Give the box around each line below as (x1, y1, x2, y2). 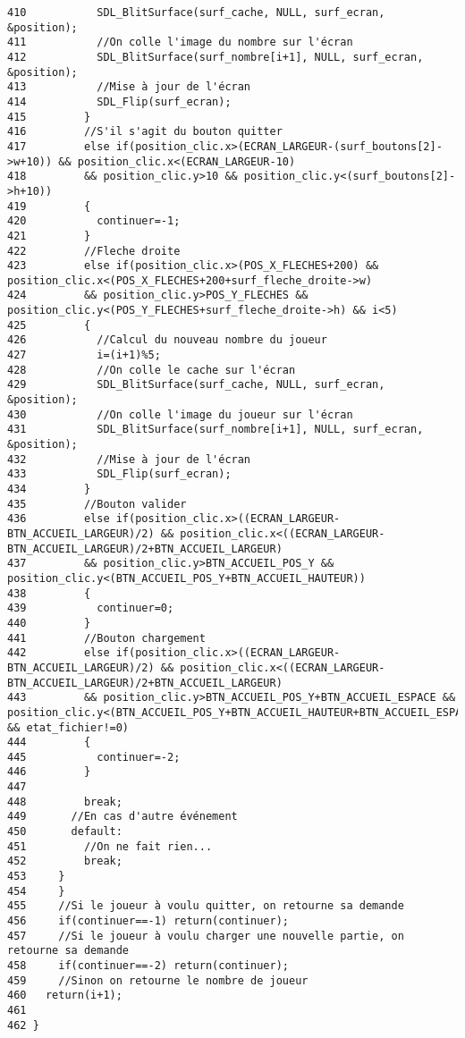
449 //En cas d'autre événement (7, 810, 238, 823)
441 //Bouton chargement (7, 631, 206, 645)
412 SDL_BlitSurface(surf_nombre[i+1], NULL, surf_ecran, (7, 50, 424, 63)
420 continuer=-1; (7, 215, 181, 228)
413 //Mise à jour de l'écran (7, 80, 251, 94)
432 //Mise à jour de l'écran (7, 452, 251, 466)
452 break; (7, 855, 123, 868)
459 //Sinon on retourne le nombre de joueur (7, 974, 309, 987)
